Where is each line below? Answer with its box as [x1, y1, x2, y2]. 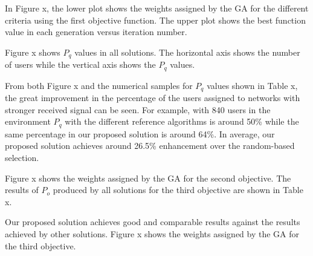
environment [5, 115, 51, 128]
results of [5, 183, 39, 196]
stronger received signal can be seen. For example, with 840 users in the [5, 103, 271, 116]
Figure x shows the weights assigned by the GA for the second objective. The [5, 171, 291, 184]
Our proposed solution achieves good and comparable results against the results [5, 215, 300, 228]
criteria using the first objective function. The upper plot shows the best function [5, 13, 306, 26]
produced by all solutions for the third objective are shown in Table [53, 183, 303, 196]
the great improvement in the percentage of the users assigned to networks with [5, 91, 300, 104]
